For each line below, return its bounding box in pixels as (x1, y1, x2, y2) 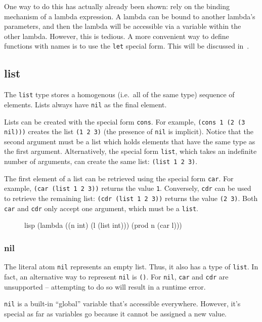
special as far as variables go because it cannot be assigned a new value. (4, 308, 227, 318)
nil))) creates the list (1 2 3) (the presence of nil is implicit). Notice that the (4, 126, 253, 137)
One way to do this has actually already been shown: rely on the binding (4, 1, 230, 11)
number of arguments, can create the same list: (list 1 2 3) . (4, 156, 198, 167)
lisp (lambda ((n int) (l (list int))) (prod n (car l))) (24, 220, 182, 230)
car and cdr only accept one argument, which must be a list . (4, 203, 199, 213)
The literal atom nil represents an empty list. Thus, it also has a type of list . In (4, 261, 258, 272)
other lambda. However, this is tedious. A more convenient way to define (4, 30, 229, 41)
